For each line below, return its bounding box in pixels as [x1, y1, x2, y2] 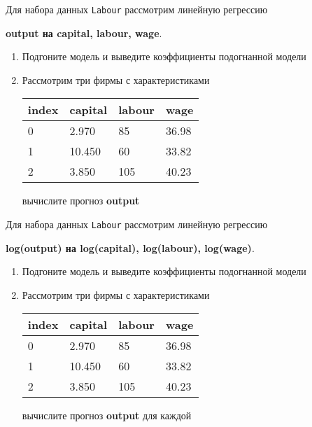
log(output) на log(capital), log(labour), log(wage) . [6, 240, 255, 255]
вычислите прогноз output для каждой [22, 408, 192, 423]
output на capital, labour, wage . [6, 25, 162, 40]
